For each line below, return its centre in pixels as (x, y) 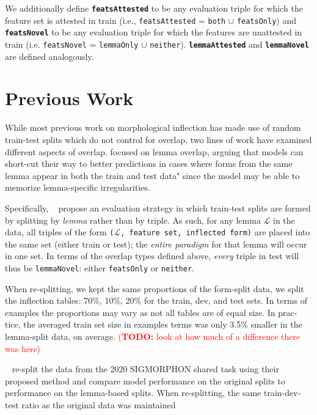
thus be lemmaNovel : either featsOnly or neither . (100, 267)
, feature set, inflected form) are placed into (215, 232)
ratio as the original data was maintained (99, 404)
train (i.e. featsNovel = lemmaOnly (72, 44)
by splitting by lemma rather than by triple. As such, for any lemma (133, 220)
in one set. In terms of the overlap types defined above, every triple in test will (152, 256)
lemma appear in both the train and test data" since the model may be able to (152, 175)
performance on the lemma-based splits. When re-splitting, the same (133, 393)
